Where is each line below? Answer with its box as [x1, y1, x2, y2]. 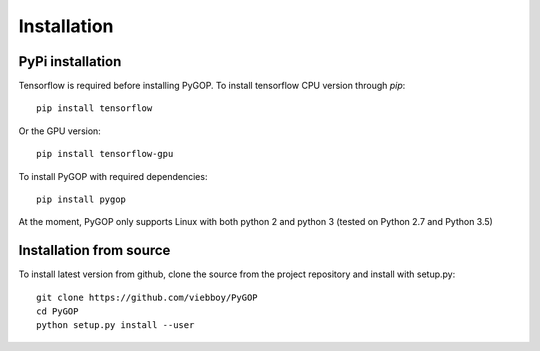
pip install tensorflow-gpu [36, 148, 174, 160]
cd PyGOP [36, 306, 79, 317]
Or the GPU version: [18, 125, 102, 137]
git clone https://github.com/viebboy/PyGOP [36, 291, 259, 303]
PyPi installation [18, 53, 122, 70]
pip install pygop [36, 194, 127, 205]
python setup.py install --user [36, 320, 195, 331]
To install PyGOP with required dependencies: [18, 170, 208, 182]
